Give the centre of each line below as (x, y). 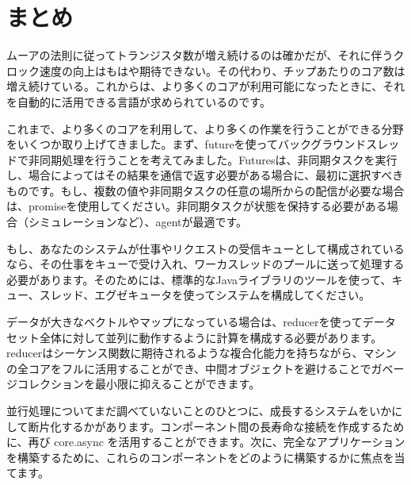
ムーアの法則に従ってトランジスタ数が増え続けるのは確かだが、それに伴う (200, 55)
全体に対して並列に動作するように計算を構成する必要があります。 (211, 337)
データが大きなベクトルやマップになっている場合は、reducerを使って (185, 322)
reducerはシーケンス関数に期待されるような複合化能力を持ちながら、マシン (202, 353)
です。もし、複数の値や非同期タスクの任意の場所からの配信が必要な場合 (216, 190)
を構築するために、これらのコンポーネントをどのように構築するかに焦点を (200, 457)
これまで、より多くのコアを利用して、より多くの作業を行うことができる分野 (205, 128)
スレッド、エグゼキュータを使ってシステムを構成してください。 (205, 295)
